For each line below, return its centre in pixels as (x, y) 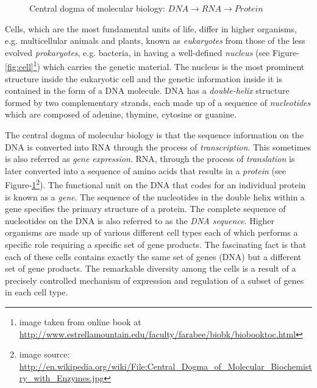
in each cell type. (37, 292)
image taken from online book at (80, 321)
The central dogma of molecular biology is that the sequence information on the (154, 135)
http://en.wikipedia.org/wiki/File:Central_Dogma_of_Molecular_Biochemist (166, 366)
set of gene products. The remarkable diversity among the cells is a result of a (151, 268)
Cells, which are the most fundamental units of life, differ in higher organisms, (151, 28)
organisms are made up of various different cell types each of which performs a (151, 232)
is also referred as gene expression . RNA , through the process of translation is (150, 159)
